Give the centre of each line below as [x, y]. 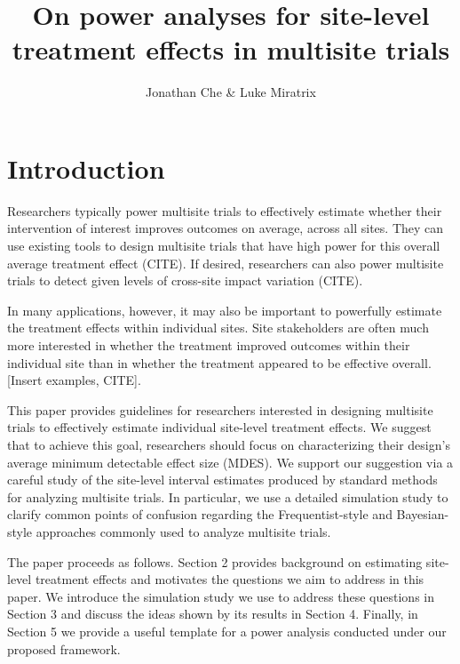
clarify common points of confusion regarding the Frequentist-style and [200, 514]
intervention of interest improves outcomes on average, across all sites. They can [226, 228]
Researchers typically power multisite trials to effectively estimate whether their [225, 210]
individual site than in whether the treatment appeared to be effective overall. [219, 362]
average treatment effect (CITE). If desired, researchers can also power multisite [226, 263]
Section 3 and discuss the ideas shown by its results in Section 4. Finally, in [213, 614]
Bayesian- [423, 514]
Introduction [86, 168]
